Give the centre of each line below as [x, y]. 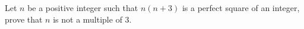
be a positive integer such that [83, 8]
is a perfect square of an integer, [241, 8]
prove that [24, 19]
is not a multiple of [88, 19]
